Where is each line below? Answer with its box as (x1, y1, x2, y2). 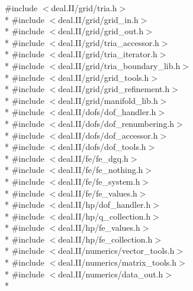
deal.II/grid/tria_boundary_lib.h (58, 59, 181, 71)
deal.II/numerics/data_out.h (58, 267, 163, 280)
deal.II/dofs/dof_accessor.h (58, 129, 158, 141)
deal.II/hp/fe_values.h (58, 221, 140, 234)
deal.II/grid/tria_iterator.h (58, 48, 157, 60)
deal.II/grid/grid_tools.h (58, 71, 149, 83)
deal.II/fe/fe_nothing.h (58, 164, 143, 176)
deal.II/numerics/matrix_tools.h (58, 256, 176, 269)
